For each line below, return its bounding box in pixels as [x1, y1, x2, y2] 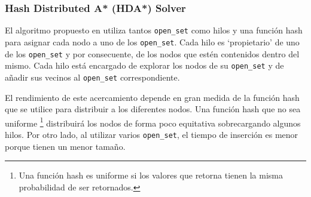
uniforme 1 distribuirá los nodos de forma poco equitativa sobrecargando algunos [5, 115, 301, 129]
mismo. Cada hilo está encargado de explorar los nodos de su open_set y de [5, 59, 284, 72]
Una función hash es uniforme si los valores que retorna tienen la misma [19, 169, 283, 181]
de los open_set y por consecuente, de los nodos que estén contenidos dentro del [5, 47, 300, 60]
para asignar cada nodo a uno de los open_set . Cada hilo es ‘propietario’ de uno [5, 35, 300, 48]
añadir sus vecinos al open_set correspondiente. [5, 70, 180, 83]
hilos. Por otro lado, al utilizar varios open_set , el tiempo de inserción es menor [5, 128, 298, 140]
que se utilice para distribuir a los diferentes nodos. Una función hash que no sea [5, 103, 301, 115]
